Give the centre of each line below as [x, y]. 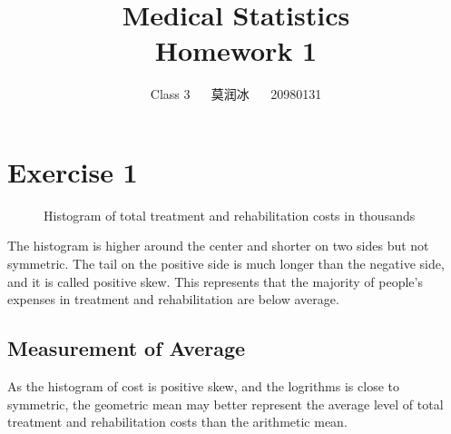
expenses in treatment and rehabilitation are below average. [173, 299]
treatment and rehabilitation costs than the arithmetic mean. [177, 422]
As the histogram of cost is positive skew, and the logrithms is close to [203, 386]
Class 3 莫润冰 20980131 [236, 94]
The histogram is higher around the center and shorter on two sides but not [218, 246]
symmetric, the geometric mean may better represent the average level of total [225, 404]
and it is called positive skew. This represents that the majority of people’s [215, 281]
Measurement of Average [127, 348]
